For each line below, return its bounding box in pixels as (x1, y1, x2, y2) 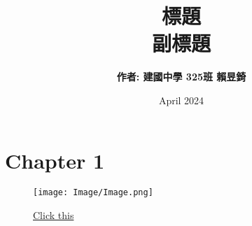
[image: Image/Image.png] (33, 188, 153, 198)
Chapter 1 (5, 146, 105, 174)
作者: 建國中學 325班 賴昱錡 (116, 69, 246, 84)
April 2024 (158, 92, 204, 107)
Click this (33, 208, 74, 223)
